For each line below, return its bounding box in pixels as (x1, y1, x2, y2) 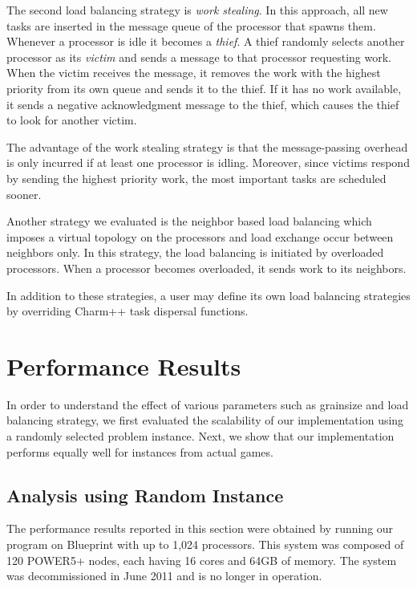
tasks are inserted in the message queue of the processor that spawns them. (6, 17, 376, 34)
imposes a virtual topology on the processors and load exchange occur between (6, 228, 394, 245)
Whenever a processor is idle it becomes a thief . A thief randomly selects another (6, 33, 405, 50)
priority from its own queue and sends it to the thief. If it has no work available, (6, 79, 402, 96)
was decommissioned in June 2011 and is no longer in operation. (6, 567, 322, 584)
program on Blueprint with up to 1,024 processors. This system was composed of (6, 535, 404, 552)
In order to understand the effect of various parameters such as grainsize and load (6, 396, 409, 412)
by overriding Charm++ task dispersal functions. (6, 303, 249, 319)
